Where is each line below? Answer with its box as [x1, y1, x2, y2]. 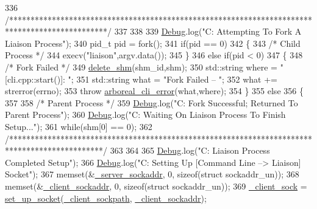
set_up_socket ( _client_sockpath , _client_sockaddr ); [5, 191, 207, 204]
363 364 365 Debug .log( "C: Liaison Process [110, 144, 270, 157]
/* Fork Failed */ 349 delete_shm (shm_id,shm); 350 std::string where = [5, 60, 277, 73]
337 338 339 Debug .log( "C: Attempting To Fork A [114, 25, 302, 38]
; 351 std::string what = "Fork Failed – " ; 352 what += [71, 72, 278, 85]
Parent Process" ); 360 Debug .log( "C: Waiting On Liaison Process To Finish [5, 108, 286, 121]
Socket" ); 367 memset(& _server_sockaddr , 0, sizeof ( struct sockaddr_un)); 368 [5, 168, 299, 180]
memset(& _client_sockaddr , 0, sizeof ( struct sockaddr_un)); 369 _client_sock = [5, 179, 307, 192]
